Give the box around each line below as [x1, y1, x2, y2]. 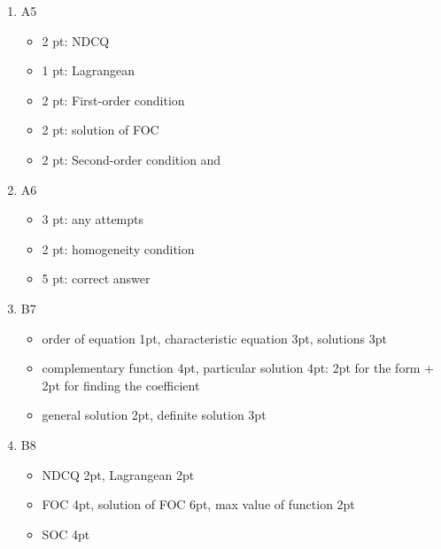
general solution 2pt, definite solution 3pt [42, 406, 267, 424]
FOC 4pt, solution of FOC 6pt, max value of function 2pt [42, 495, 355, 514]
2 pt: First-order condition [42, 90, 185, 109]
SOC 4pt [42, 524, 90, 543]
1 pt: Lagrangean [42, 61, 135, 80]
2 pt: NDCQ [42, 31, 110, 50]
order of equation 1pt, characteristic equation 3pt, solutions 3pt [42, 329, 387, 347]
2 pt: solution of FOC [42, 120, 159, 139]
